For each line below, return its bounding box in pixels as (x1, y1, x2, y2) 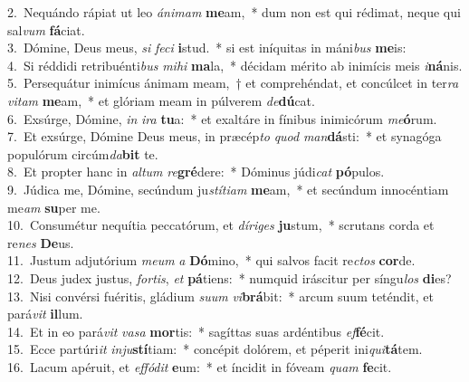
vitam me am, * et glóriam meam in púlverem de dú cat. (7, 91, 315, 110)
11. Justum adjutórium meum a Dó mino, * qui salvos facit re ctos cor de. (7, 251, 416, 270)
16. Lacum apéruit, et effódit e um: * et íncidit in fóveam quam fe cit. (7, 357, 392, 376)
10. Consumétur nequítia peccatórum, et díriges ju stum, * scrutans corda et (7, 215, 435, 234)
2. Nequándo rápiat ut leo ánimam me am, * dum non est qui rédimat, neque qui (7, 3, 461, 21)
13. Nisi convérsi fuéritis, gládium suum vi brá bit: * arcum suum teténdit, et (7, 286, 434, 305)
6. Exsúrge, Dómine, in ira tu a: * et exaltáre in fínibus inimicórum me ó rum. (7, 109, 437, 128)
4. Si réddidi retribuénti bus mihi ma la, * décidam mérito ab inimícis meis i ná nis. (7, 55, 463, 74)
